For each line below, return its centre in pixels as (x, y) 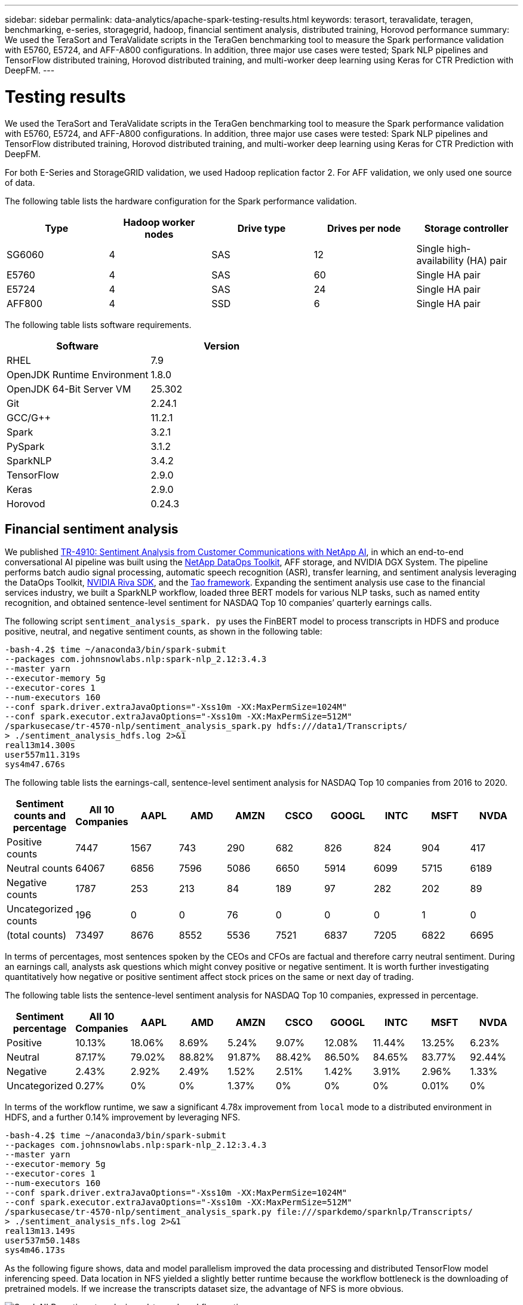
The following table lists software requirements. (98, 324)
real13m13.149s (40, 1231)
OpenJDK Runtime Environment (78, 374)
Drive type (261, 228)
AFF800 (25, 303)
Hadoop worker (159, 222)
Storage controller (466, 228)
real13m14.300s (40, 745)
